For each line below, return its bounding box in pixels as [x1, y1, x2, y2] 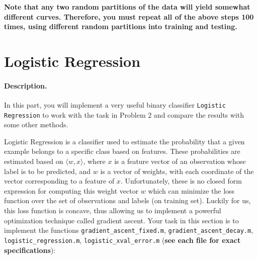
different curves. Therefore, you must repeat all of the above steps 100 [4, 11, 254, 22]
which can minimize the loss [148, 185, 235, 196]
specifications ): [4, 244, 56, 255]
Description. [4, 80, 47, 91]
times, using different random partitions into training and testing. [4, 21, 237, 32]
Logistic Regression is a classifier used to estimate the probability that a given [4, 136, 245, 146]
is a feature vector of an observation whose [114, 156, 246, 166]
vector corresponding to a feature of [4, 176, 115, 186]
